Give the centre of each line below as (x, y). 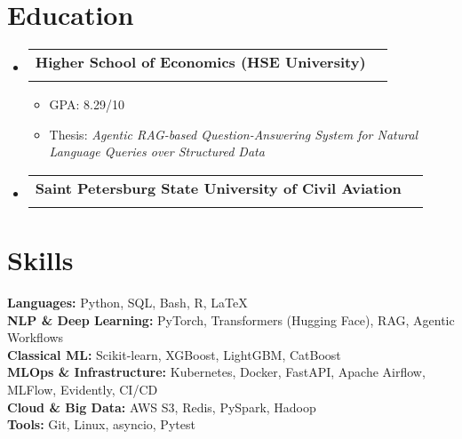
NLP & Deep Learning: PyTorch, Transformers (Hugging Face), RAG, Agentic (231, 319)
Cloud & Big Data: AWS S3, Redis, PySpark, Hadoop (162, 407)
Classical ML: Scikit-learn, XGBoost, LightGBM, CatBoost (174, 354)
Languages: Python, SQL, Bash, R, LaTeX (127, 303)
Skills (40, 260)
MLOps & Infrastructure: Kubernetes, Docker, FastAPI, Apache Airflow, (216, 372)
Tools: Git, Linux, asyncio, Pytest (101, 424)
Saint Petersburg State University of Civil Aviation (218, 188)
